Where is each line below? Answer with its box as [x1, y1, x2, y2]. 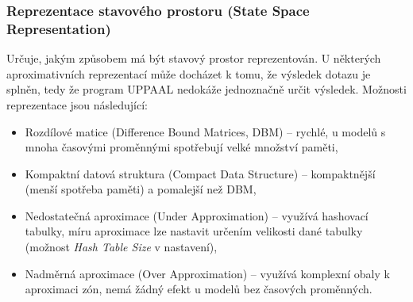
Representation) [6, 18, 111, 38]
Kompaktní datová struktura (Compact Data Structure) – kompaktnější [25, 165, 376, 182]
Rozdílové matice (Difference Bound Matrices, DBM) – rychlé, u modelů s [25, 123, 386, 140]
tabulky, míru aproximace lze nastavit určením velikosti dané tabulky [25, 223, 363, 239]
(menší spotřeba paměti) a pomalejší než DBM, [25, 181, 257, 197]
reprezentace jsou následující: [6, 96, 148, 113]
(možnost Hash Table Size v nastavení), [25, 239, 218, 255]
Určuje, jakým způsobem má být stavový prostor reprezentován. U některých [6, 50, 381, 67]
